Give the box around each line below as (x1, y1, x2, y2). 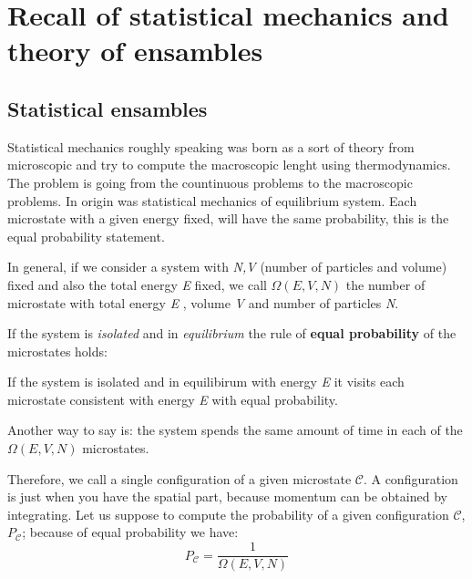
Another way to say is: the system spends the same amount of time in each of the (7, 420, 463, 439)
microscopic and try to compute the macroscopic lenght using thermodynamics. (7, 155, 451, 174)
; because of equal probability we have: (22, 522, 239, 542)
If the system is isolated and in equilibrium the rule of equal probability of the (7, 324, 457, 343)
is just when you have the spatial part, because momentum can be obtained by (7, 487, 447, 506)
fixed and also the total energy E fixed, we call (7, 274, 267, 294)
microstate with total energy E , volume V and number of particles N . (7, 293, 399, 312)
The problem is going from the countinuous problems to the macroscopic (7, 172, 413, 191)
